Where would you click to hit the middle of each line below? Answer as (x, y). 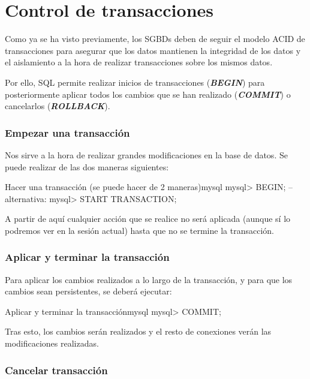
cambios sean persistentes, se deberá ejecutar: (88, 291)
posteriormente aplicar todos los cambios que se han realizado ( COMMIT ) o (148, 94)
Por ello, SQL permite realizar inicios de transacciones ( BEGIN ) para (135, 82)
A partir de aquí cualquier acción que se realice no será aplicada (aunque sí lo (148, 219)
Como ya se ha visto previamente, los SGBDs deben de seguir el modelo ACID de (155, 39)
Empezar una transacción (67, 132)
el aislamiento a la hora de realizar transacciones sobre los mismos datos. (139, 62)
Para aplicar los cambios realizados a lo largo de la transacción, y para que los (149, 279)
